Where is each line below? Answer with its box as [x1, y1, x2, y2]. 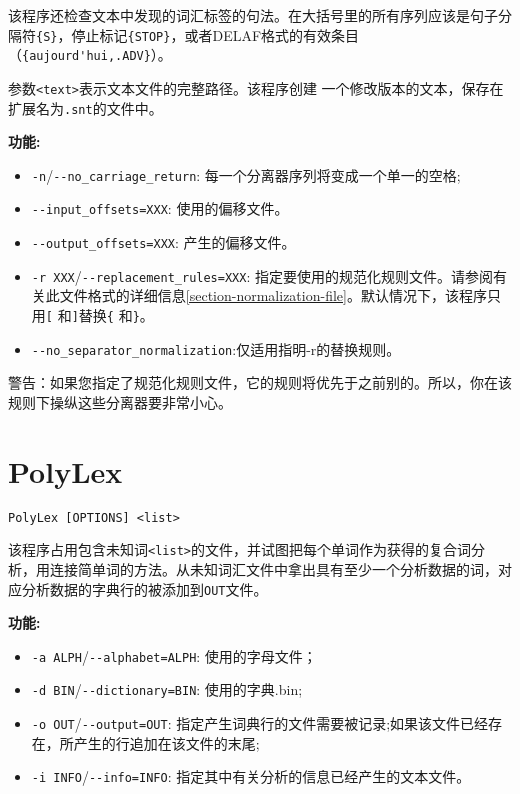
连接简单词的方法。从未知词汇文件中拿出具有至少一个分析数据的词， [49, 558, 498, 579]
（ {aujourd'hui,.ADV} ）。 [8, 44, 172, 65]
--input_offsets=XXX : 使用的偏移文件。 [31, 198, 289, 219]
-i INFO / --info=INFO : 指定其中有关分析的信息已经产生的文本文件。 [31, 766, 471, 787]
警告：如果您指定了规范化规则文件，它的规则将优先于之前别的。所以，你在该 [8, 372, 512, 393]
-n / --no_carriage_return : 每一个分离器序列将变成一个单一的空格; [31, 164, 461, 185]
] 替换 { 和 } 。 [71, 305, 154, 326]
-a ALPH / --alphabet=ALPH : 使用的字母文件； [31, 645, 317, 666]
